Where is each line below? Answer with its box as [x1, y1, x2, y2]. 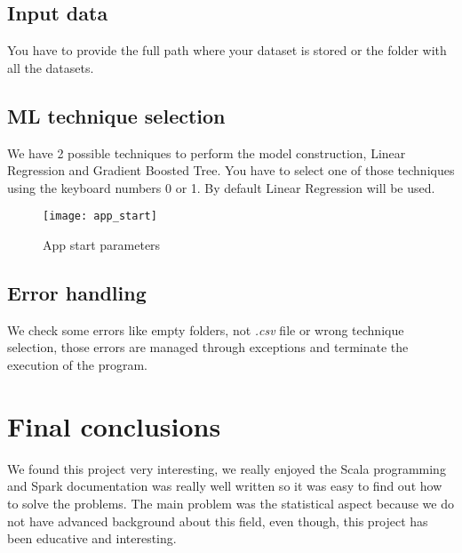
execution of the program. [7, 356, 147, 374]
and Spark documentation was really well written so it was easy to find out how [7, 477, 442, 495]
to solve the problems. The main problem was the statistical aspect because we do [7, 493, 454, 512]
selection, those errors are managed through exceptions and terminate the [7, 338, 409, 357]
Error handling [7, 279, 147, 307]
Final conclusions [7, 407, 221, 444]
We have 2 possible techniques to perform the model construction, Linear [7, 143, 406, 162]
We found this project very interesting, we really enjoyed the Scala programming [7, 459, 446, 477]
